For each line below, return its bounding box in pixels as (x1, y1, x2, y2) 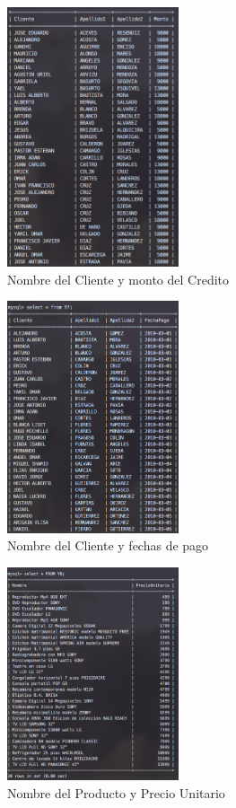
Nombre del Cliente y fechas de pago (7, 536, 209, 555)
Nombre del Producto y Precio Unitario (7, 783, 225, 802)
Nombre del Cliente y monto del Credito (7, 269, 230, 288)
